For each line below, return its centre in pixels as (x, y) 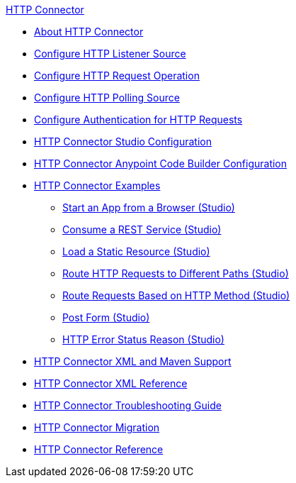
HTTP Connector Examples (97, 185)
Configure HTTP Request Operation (117, 76)
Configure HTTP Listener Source (110, 54)
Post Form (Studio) (106, 317)
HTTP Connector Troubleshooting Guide (128, 405)
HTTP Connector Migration (97, 427)
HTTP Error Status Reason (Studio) (143, 339)
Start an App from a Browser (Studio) (149, 207)
